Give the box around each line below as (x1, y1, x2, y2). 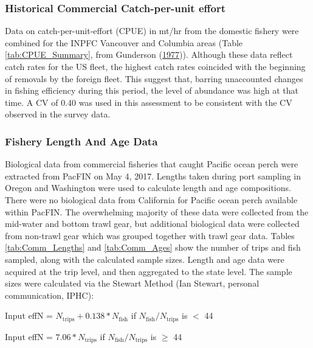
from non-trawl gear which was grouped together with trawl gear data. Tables (5, 229, 295, 242)
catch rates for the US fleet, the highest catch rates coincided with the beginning (5, 60, 306, 72)
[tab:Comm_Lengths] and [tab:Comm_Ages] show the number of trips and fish (5, 241, 301, 254)
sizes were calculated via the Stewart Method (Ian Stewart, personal (5, 277, 260, 290)
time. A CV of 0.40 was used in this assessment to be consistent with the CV (5, 96, 292, 108)
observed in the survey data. (5, 108, 111, 120)
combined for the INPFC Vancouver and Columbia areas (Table (5, 36, 243, 49)
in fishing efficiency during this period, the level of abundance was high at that (5, 84, 298, 97)
